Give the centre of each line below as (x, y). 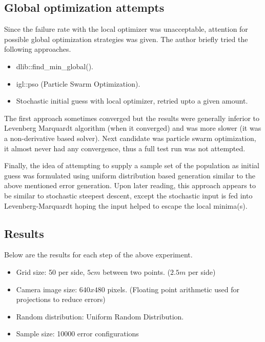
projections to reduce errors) (61, 299)
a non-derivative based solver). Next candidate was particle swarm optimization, (130, 138)
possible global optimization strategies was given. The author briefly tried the (126, 39)
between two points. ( (137, 271)
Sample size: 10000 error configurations (77, 334)
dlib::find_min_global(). (55, 66)
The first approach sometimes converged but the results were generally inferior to (132, 118)
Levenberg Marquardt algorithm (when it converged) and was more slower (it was (133, 128)
